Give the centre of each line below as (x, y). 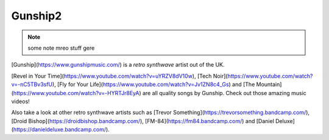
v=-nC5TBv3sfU (32, 84)
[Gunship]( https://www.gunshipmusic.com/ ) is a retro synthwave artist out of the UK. (118, 65)
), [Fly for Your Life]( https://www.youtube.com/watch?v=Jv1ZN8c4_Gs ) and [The (154, 84)
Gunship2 (37, 16)
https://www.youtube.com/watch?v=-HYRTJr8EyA (76, 93)
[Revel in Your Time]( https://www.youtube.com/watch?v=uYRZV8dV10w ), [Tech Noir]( (119, 76)
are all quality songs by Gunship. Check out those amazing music (225, 93)
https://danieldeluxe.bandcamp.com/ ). (61, 130)
